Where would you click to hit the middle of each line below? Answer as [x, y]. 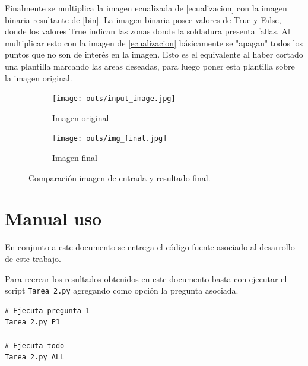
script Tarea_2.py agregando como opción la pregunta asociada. [122, 290]
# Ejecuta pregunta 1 [47, 310]
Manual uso [53, 218]
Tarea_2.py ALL [35, 357]
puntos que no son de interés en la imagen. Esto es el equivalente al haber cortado [154, 54]
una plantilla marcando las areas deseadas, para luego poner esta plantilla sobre [150, 66]
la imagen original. [39, 78]
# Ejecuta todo [35, 346]
